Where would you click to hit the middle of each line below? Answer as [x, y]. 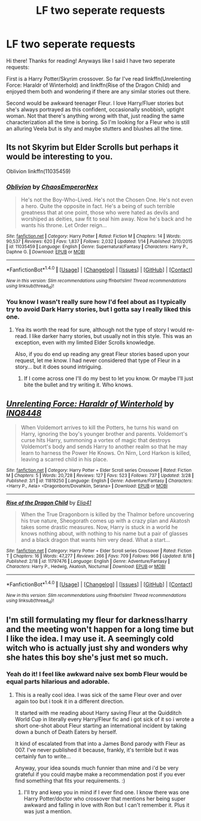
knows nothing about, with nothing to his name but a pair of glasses [104, 533]
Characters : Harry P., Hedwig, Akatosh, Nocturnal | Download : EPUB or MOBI [86, 567]
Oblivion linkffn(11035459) [39, 171]
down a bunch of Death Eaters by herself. [66, 732]
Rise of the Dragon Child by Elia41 [49, 503]
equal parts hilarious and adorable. [58, 682]
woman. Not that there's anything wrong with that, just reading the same [95, 116]
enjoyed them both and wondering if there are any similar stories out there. [98, 91]
